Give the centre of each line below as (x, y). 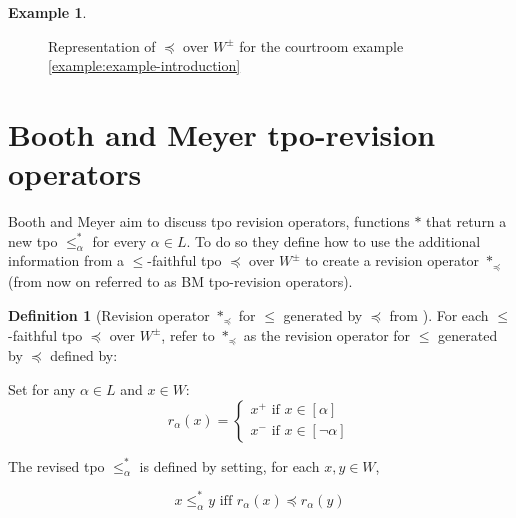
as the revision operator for (327, 334)
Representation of (102, 45)
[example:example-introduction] (144, 65)
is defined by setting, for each (229, 465)
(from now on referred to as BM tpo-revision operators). (180, 280)
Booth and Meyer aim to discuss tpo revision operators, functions (209, 221)
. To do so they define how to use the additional (333, 240)
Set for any (42, 389)
